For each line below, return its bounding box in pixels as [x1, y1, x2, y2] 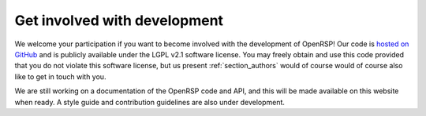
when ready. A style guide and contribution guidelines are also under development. [14, 97, 286, 107]
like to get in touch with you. [14, 71, 106, 82]
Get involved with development [14, 12, 224, 29]
